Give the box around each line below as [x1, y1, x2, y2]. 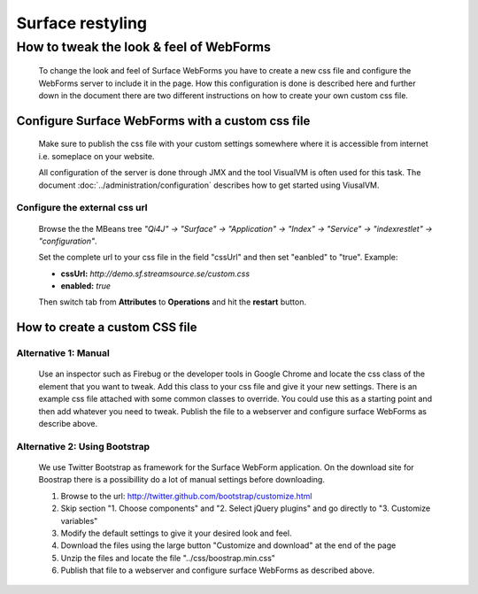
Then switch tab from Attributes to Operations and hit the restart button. [38, 297, 307, 307]
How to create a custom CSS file [16, 320, 198, 336]
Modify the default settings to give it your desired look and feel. [60, 528, 292, 538]
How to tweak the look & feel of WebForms [16, 39, 272, 55]
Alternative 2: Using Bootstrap [16, 440, 150, 452]
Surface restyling [16, 13, 148, 33]
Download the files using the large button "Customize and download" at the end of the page [60, 540, 397, 551]
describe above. [38, 419, 97, 428]
